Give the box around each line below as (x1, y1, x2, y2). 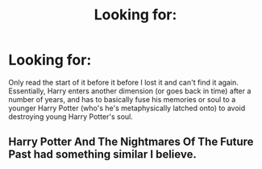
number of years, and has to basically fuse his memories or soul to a (8, 94, 236, 104)
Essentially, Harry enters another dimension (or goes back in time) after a (8, 86, 252, 96)
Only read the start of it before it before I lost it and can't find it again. (8, 77, 239, 87)
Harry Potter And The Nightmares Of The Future (8, 135, 254, 149)
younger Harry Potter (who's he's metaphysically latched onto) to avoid (8, 103, 246, 113)
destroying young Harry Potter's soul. (8, 111, 133, 122)
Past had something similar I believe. (8, 147, 198, 162)
